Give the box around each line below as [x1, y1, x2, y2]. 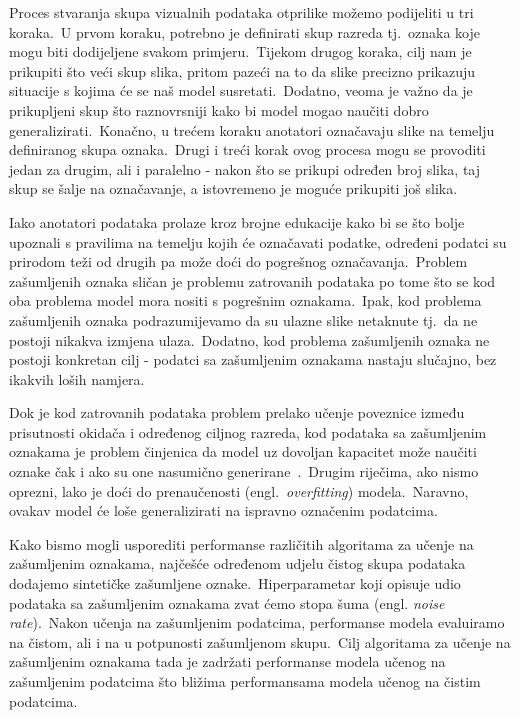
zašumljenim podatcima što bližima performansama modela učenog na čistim [9, 671, 481, 691]
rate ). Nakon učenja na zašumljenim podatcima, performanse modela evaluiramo [9, 612, 505, 633]
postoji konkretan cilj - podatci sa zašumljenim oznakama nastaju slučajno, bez [9, 349, 497, 370]
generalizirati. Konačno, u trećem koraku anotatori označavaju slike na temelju [9, 119, 495, 140]
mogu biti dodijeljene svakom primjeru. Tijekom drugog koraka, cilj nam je [9, 41, 472, 62]
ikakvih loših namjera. [9, 368, 145, 389]
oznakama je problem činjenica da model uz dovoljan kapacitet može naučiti [9, 441, 477, 462]
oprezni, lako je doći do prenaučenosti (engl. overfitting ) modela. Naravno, [9, 480, 469, 501]
